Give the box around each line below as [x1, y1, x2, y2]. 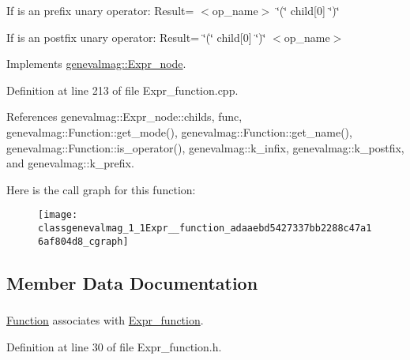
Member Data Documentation [6, 270, 258, 294]
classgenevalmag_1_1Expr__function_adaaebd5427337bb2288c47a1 [38, 223, 372, 234]
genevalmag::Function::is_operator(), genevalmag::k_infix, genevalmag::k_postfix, [6, 139, 404, 156]
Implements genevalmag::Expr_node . [6, 55, 186, 72]
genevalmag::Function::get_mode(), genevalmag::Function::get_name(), [6, 123, 352, 140]
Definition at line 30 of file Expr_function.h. [6, 338, 222, 354]
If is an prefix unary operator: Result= [6, 2, 194, 18]
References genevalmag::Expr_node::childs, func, [6, 108, 243, 125]
